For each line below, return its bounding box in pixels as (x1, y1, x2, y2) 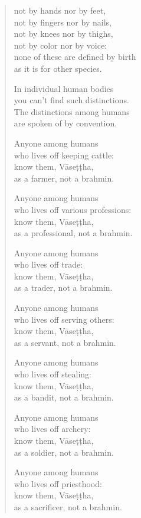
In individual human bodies (14, 82, 114, 94)
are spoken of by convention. (14, 117, 117, 129)
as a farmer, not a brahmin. (14, 171, 114, 184)
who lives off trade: (14, 258, 83, 271)
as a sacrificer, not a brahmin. (14, 500, 122, 513)
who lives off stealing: (14, 368, 91, 380)
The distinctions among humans (14, 105, 130, 117)
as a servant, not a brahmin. (14, 336, 116, 348)
